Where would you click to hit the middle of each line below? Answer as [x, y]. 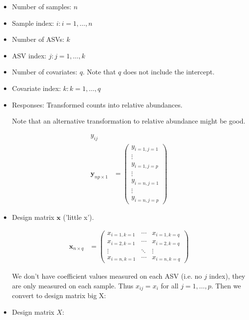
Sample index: [33, 23]
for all [170, 285]
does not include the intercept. [169, 72]
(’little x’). [78, 217]
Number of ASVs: [38, 39]
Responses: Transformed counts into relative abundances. [97, 104]
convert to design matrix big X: [59, 295]
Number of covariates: [45, 72]
